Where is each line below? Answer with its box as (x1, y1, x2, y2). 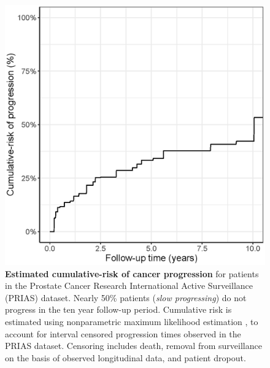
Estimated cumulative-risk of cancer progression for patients (5, 267, 259, 280)
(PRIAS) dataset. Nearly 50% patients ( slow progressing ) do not (5, 291, 247, 304)
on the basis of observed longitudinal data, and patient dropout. (5, 351, 246, 364)
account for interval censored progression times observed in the (5, 327, 241, 340)
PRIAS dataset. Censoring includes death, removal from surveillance (5, 339, 262, 352)
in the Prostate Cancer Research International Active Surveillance (5, 279, 253, 292)
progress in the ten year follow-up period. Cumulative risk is (5, 303, 232, 316)
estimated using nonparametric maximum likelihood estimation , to (5, 315, 258, 328)
